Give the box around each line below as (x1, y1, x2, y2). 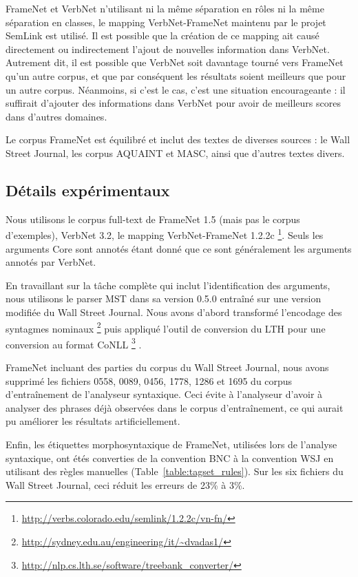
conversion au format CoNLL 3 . (6, 335, 142, 351)
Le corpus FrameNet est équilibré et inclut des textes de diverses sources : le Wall (6, 132, 350, 147)
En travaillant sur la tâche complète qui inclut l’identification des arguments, (6, 277, 330, 292)
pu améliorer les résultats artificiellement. (6, 414, 180, 428)
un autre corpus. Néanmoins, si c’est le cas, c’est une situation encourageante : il (6, 82, 346, 96)
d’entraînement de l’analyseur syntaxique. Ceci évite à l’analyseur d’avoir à (6, 387, 323, 401)
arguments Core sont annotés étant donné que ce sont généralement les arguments (6, 241, 352, 255)
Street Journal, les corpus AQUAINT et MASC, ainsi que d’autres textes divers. (6, 145, 345, 160)
